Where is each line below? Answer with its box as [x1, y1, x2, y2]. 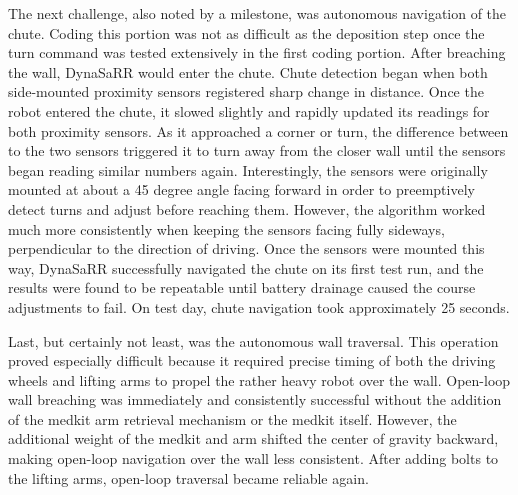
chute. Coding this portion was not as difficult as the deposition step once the [8, 22, 485, 43]
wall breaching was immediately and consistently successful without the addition [8, 389, 502, 410]
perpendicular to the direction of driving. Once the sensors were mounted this [8, 238, 485, 259]
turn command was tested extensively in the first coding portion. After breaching [8, 42, 506, 63]
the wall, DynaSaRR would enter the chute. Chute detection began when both [8, 61, 488, 82]
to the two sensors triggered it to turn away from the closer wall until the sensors [8, 140, 506, 161]
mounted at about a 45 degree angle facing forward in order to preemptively [8, 179, 475, 200]
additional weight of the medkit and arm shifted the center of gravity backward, [8, 428, 499, 449]
